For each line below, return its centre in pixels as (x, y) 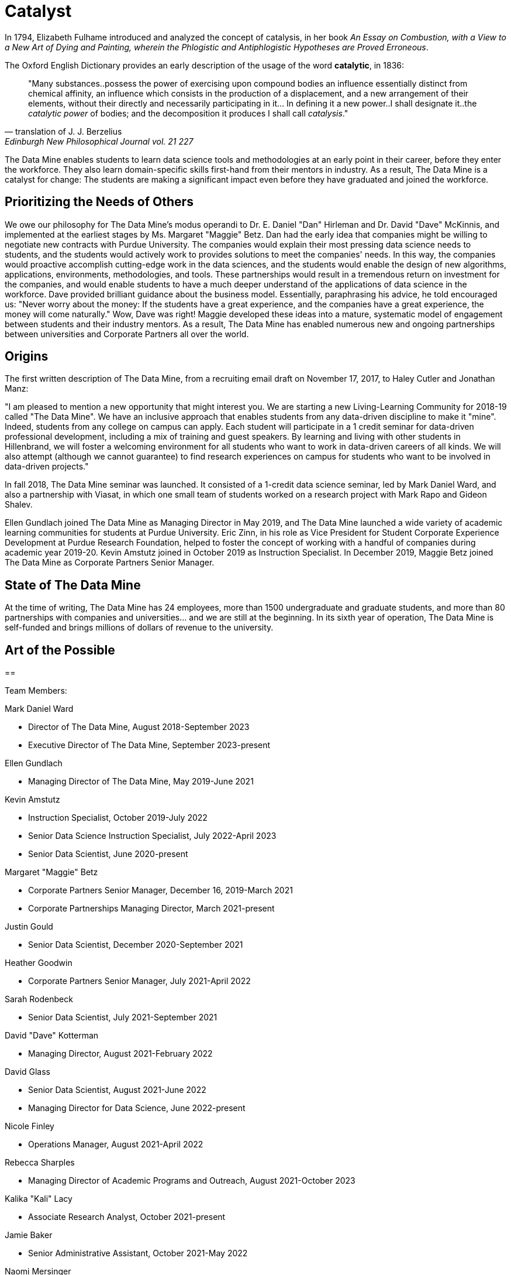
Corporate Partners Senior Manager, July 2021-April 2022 (139, 981)
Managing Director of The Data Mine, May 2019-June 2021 (141, 782)
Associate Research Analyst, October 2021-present (127, 1217)
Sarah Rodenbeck (39, 999)
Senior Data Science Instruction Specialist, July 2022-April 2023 (152, 836)
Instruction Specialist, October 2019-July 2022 (118, 818)
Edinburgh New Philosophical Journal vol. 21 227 (99, 141)
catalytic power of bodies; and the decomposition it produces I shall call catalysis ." (188, 113)
